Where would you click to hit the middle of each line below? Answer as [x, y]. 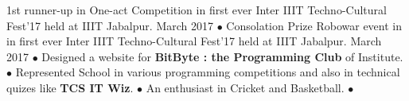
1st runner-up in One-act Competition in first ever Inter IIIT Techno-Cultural [197, 10]
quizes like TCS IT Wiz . [70, 87]
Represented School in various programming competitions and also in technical [208, 72]
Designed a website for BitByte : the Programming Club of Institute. [222, 56]
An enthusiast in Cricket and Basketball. [245, 87]
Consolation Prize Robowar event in [314, 25]
